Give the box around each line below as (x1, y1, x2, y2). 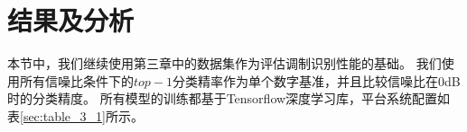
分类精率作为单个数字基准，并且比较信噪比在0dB (173, 71, 461, 90)
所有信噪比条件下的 (19, 71, 134, 90)
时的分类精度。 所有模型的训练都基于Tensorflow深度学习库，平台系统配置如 (7, 89, 451, 108)
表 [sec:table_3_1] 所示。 (7, 106, 144, 125)
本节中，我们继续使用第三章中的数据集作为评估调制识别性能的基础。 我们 (7, 54, 442, 73)
